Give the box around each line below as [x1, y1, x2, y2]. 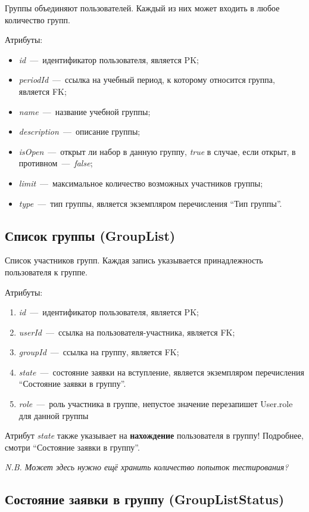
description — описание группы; [18, 125, 141, 138]
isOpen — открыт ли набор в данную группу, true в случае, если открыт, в [18, 145, 296, 157]
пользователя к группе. [5, 265, 88, 278]
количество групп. [5, 13, 70, 26]
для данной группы [18, 409, 89, 421]
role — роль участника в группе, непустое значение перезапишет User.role [18, 398, 293, 410]
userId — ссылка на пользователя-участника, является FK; [18, 325, 235, 338]
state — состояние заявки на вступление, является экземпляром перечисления [18, 365, 304, 378]
